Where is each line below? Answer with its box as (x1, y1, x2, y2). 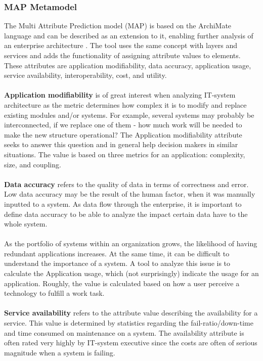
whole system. (4, 218, 48, 229)
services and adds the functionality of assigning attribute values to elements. (4, 50, 241, 60)
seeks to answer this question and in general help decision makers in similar (4, 139, 238, 150)
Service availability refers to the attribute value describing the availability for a (4, 307, 258, 318)
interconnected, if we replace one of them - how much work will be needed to (4, 119, 242, 130)
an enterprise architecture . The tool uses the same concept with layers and (4, 40, 237, 51)
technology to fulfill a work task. (4, 288, 105, 298)
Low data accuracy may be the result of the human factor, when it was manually (4, 189, 255, 199)
